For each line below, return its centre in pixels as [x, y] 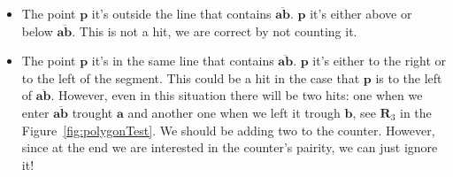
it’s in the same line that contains [183, 61]
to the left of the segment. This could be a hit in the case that [191, 77]
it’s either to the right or [380, 61]
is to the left [409, 77]
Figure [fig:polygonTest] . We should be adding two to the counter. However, [228, 130]
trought [92, 112]
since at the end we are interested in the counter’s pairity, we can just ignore [230, 147]
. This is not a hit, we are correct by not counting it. [215, 31]
